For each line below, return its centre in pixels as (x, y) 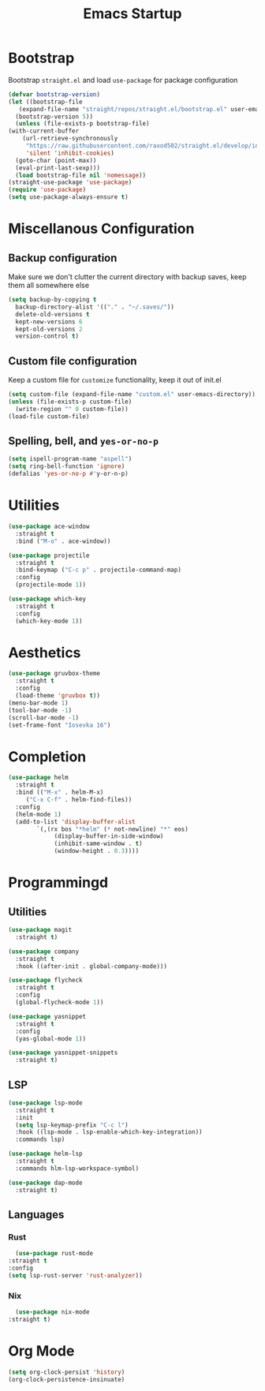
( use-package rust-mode (54, 1254)
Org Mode (41, 1351)
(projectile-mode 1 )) (51, 585)
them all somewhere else (49, 286)
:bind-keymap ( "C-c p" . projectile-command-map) (98, 570)
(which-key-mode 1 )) (49, 621)
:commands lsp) (40, 1140)
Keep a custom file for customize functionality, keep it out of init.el (115, 380)
